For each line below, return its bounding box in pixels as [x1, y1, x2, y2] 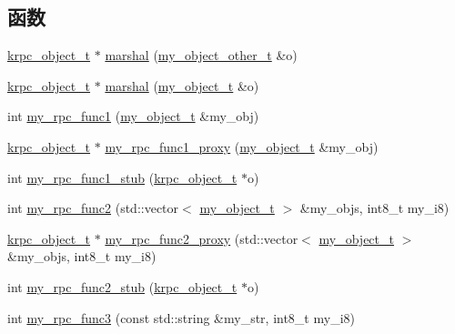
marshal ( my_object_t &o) [105, 76, 259, 95]
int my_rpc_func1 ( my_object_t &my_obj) [7, 106, 259, 126]
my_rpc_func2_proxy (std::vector [105, 228, 298, 248]
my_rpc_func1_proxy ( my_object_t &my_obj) [105, 137, 379, 156]
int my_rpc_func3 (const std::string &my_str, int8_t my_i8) [7, 308, 355, 327]
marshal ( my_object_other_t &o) [105, 46, 298, 65]
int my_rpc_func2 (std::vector [7, 198, 179, 218]
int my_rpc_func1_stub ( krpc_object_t [7, 167, 238, 187]
